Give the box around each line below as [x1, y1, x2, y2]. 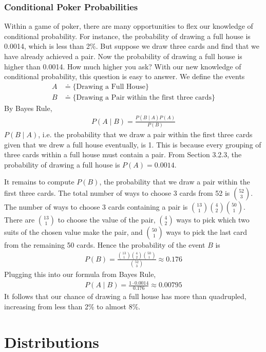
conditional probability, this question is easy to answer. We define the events [4, 71, 245, 82]
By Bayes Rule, [4, 102, 52, 113]
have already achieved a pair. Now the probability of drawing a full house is [4, 51, 242, 61]
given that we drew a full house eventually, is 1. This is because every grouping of [4, 139, 261, 150]
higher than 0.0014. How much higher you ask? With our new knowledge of [4, 61, 241, 71]
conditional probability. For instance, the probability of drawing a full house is [4, 30, 251, 41]
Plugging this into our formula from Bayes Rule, [4, 269, 156, 280]
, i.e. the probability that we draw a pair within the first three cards [38, 129, 253, 140]
